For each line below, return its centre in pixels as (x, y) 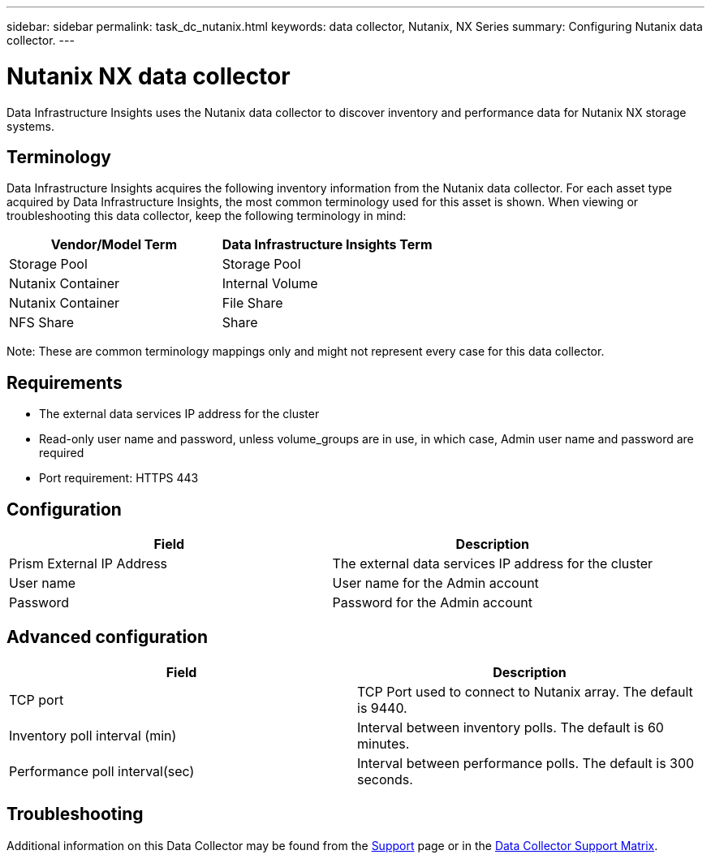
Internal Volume (270, 284)
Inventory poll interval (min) (93, 735)
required (62, 453)
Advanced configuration (108, 637)
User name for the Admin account (435, 583)
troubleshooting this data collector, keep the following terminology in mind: (207, 216)
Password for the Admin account (432, 603)
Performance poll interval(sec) (102, 771)
